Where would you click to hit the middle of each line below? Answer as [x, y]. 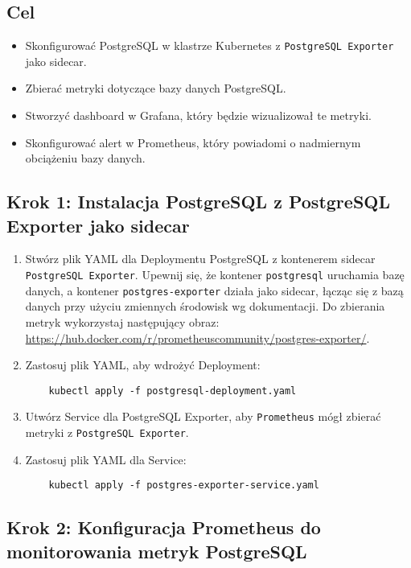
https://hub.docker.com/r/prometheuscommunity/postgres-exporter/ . [197, 338]
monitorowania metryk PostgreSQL [157, 551]
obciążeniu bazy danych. [85, 158]
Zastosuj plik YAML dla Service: [106, 459]
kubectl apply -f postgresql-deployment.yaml [173, 391]
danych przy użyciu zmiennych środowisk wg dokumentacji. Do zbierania [205, 306]
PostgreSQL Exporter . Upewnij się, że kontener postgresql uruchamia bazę [215, 275]
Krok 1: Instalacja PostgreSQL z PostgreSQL [198, 202]
